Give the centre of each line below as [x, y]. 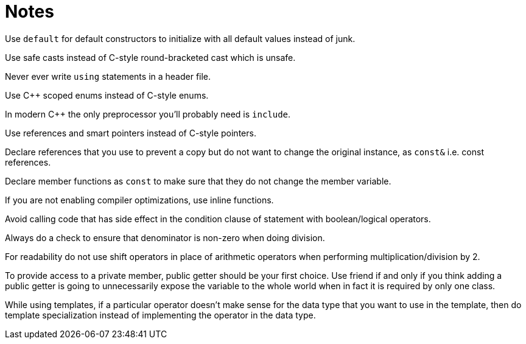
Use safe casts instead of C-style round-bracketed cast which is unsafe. [150, 57]
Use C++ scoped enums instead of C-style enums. [107, 95]
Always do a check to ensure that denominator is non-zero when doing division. [165, 237]
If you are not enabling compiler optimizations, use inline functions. [139, 200]
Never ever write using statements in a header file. [108, 76]
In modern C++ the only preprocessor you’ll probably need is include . [148, 114]
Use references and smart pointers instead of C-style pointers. [131, 133]
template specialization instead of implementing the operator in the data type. [160, 315]
